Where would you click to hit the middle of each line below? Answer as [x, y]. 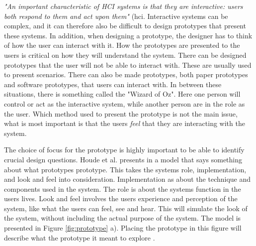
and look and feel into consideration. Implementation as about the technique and [128, 179]
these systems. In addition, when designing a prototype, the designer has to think [128, 35]
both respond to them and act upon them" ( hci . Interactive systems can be [116, 16]
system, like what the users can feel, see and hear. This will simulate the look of [126, 208]
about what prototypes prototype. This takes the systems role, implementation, [125, 169]
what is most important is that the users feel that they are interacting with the [125, 123]
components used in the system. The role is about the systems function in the [123, 188]
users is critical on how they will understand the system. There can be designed [125, 55]
